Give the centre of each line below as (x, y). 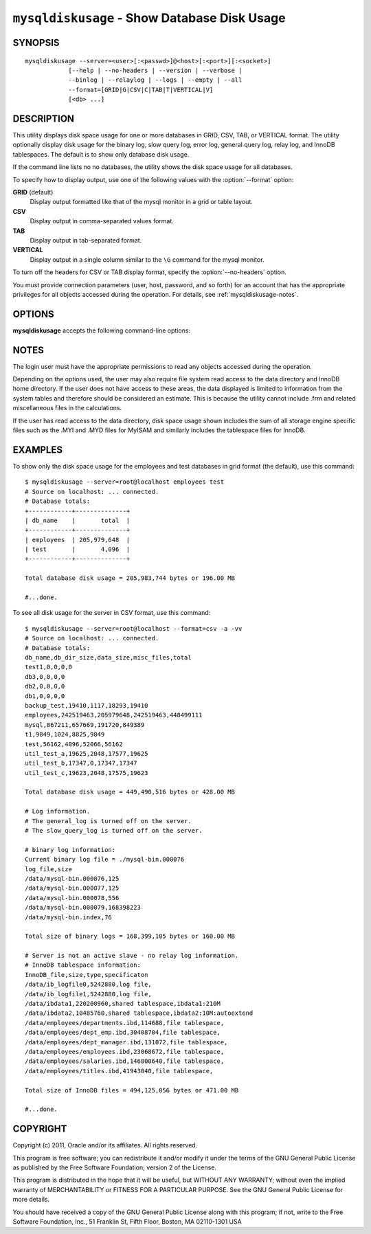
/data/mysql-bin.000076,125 (72, 878)
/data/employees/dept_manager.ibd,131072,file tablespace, (126, 1042)
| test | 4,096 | (78, 549)
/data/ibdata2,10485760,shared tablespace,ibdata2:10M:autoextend (139, 1013)
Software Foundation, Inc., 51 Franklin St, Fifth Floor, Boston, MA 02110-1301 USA (127, 1221)
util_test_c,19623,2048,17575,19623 (87, 773)
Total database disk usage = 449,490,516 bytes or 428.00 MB (130, 792)
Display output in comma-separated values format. (102, 221)
